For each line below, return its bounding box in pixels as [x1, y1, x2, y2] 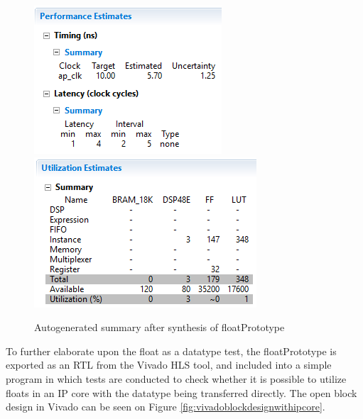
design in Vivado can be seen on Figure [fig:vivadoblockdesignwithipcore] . [6, 399, 325, 414]
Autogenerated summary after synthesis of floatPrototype [34, 320, 285, 335]
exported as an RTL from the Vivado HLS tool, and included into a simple [6, 357, 332, 372]
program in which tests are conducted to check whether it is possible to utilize [6, 371, 347, 386]
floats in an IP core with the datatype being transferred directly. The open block [6, 385, 357, 400]
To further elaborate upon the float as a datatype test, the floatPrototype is [6, 343, 337, 358]
